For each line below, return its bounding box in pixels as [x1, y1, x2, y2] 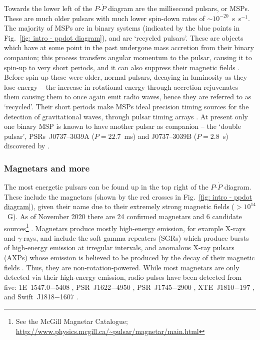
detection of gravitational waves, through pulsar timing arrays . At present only [4, 111, 248, 121]
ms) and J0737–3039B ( [124, 130, 197, 141]
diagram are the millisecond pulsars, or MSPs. [108, 3, 249, 13]
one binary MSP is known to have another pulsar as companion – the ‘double [4, 121, 241, 131]
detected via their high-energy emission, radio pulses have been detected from [4, 272, 242, 282]
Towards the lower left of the [4, 3, 92, 13]
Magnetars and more [4, 161, 90, 174]
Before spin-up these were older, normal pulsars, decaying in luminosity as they [4, 72, 247, 82]
